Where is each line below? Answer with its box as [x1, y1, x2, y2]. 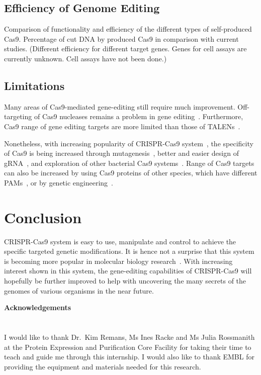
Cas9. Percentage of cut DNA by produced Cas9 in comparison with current [4, 33, 239, 44]
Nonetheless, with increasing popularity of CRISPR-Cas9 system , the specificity [4, 138, 253, 148]
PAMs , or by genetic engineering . [4, 177, 113, 187]
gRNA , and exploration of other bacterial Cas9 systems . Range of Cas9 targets [4, 157, 254, 168]
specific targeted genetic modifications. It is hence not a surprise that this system [4, 246, 254, 256]
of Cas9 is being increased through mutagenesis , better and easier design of [4, 148, 239, 158]
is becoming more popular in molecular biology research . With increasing [4, 255, 233, 266]
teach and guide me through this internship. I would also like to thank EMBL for [4, 351, 254, 362]
